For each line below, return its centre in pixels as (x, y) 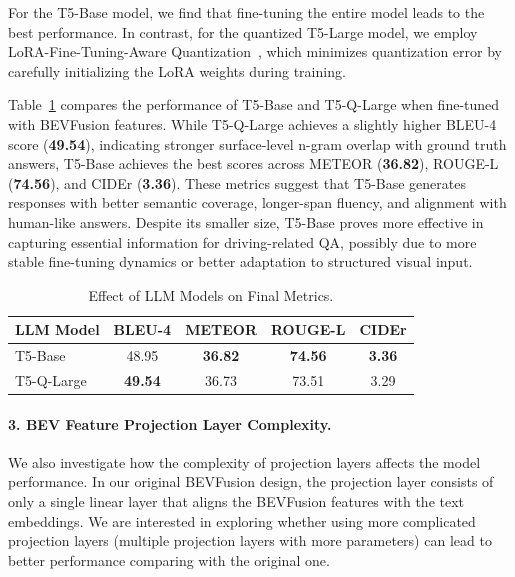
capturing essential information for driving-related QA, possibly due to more (242, 241)
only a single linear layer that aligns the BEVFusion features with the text (236, 501)
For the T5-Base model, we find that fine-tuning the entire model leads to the (246, 12)
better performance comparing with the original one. (169, 559)
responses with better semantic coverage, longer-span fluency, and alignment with (257, 202)
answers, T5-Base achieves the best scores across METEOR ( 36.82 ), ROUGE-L (253, 163)
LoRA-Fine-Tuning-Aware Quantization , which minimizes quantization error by (255, 51)
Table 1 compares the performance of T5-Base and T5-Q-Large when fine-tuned (254, 104)
